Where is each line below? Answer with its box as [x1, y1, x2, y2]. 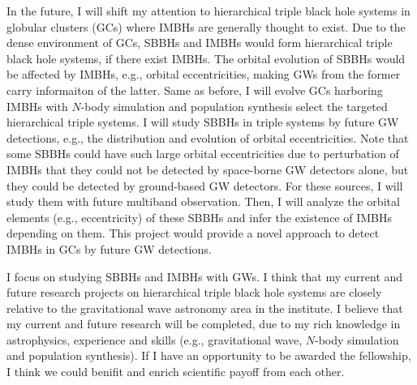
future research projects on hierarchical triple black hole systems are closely [6, 284, 382, 301]
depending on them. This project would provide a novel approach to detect [6, 225, 380, 242]
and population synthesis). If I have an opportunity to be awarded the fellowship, [6, 347, 411, 364]
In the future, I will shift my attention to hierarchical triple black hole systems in [6, 2, 411, 19]
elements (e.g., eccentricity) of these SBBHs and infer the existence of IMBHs [6, 208, 393, 225]
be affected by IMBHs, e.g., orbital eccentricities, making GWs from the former [6, 66, 401, 83]
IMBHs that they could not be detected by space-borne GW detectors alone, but [6, 160, 409, 178]
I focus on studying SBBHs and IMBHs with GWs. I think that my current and [6, 267, 403, 284]
